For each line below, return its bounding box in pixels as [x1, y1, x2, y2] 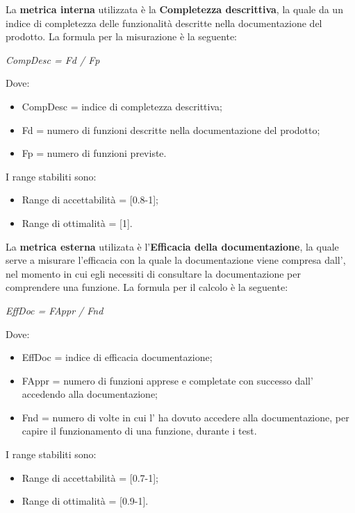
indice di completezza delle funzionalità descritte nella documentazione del [6, 15, 322, 30]
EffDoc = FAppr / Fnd [6, 303, 104, 317]
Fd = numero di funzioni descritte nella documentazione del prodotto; [22, 122, 320, 137]
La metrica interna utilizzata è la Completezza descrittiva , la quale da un [6, 2, 343, 16]
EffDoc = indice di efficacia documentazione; [22, 350, 213, 364]
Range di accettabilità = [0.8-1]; [22, 192, 158, 207]
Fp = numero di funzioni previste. [22, 146, 167, 160]
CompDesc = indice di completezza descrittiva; [22, 99, 222, 113]
